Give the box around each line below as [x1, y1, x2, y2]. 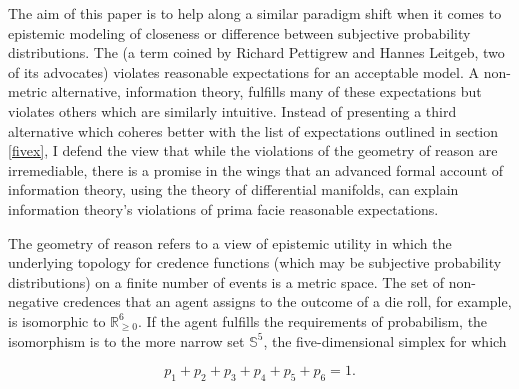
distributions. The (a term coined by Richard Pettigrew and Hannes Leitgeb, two [8, 42, 505, 63]
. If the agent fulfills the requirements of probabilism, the [137, 310, 488, 331]
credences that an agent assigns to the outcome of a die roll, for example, [63, 291, 512, 312]
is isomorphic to [8, 310, 106, 331]
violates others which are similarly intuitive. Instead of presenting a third [8, 100, 457, 121]
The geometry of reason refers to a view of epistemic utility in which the [8, 232, 452, 253]
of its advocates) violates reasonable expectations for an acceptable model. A [8, 61, 479, 82]
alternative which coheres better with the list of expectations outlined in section [8, 120, 499, 141]
